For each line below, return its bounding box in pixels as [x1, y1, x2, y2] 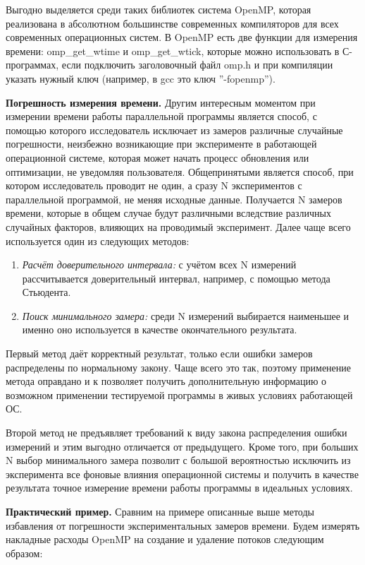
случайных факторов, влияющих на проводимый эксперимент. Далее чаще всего [6, 219, 351, 234]
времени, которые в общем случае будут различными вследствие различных [6, 206, 331, 220]
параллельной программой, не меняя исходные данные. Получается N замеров [6, 191, 342, 206]
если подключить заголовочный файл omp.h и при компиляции [61, 57, 333, 72]
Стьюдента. [22, 285, 71, 299]
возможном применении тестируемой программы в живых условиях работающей [6, 387, 353, 402]
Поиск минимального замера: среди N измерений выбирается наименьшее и [22, 308, 349, 323]
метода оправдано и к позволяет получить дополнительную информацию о [6, 374, 327, 388]
